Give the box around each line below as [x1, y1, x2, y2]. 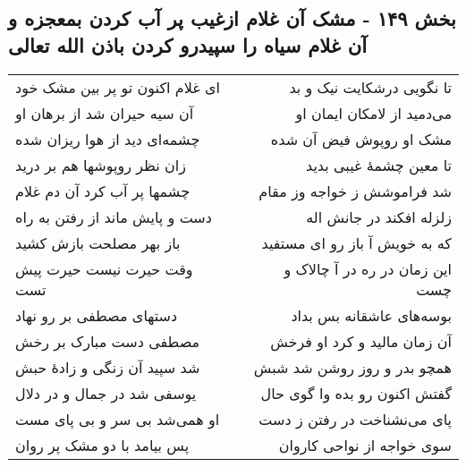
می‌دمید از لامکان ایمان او [295, 102, 452, 123]
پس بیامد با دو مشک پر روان [15, 434, 190, 455]
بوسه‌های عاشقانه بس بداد [291, 304, 452, 326]
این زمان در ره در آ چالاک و [284, 258, 452, 279]
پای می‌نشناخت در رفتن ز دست [258, 408, 452, 429]
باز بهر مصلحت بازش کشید [15, 232, 181, 253]
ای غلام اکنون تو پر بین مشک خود [15, 76, 220, 98]
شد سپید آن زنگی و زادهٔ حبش [15, 356, 200, 378]
